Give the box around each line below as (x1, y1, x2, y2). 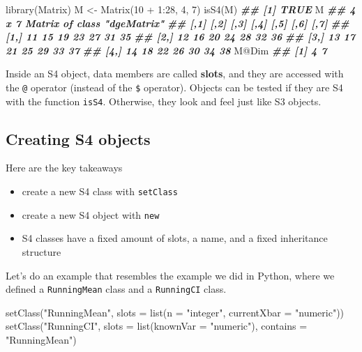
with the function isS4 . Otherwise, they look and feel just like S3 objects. (6, 93, 322, 108)
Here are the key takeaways (6, 160, 123, 175)
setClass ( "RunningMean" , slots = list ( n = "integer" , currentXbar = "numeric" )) (6, 305, 345, 319)
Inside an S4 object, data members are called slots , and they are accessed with (6, 66, 344, 81)
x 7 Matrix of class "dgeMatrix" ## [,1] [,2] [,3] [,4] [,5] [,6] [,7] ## (6, 15, 349, 30)
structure (22, 244, 61, 259)
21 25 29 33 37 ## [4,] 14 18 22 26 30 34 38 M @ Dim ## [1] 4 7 (6, 43, 327, 57)
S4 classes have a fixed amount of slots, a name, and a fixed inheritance (22, 231, 328, 245)
